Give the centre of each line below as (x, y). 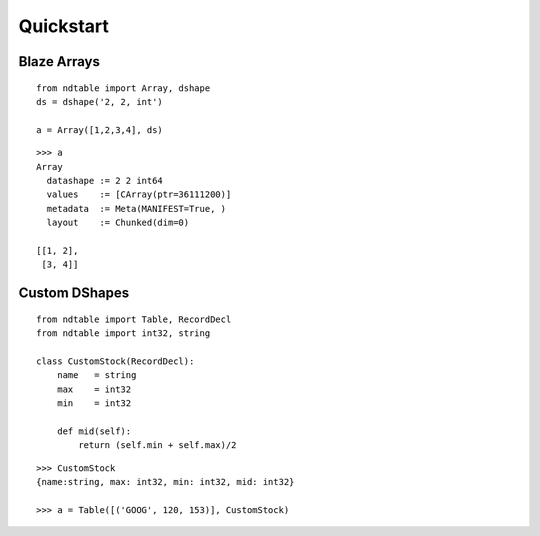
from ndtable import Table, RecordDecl (134, 319)
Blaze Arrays (59, 61)
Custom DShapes (74, 293)
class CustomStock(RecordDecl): (115, 361)
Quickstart (64, 26)
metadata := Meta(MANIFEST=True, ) (136, 208)
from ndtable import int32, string (123, 333)
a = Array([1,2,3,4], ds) (100, 129)
